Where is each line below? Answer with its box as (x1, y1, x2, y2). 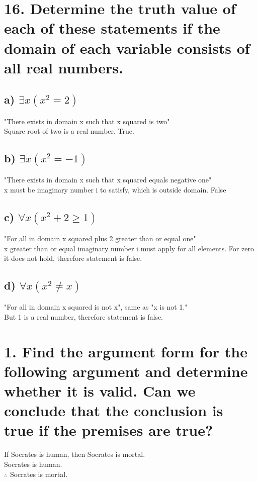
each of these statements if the (4, 18, 220, 38)
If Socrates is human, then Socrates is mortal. (4, 449, 145, 459)
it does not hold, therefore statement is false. (4, 253, 142, 263)
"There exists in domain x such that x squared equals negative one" (4, 174, 212, 185)
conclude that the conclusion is (4, 400, 223, 421)
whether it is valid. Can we (4, 380, 196, 401)
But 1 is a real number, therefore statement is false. (4, 311, 163, 322)
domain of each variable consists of (4, 37, 250, 58)
